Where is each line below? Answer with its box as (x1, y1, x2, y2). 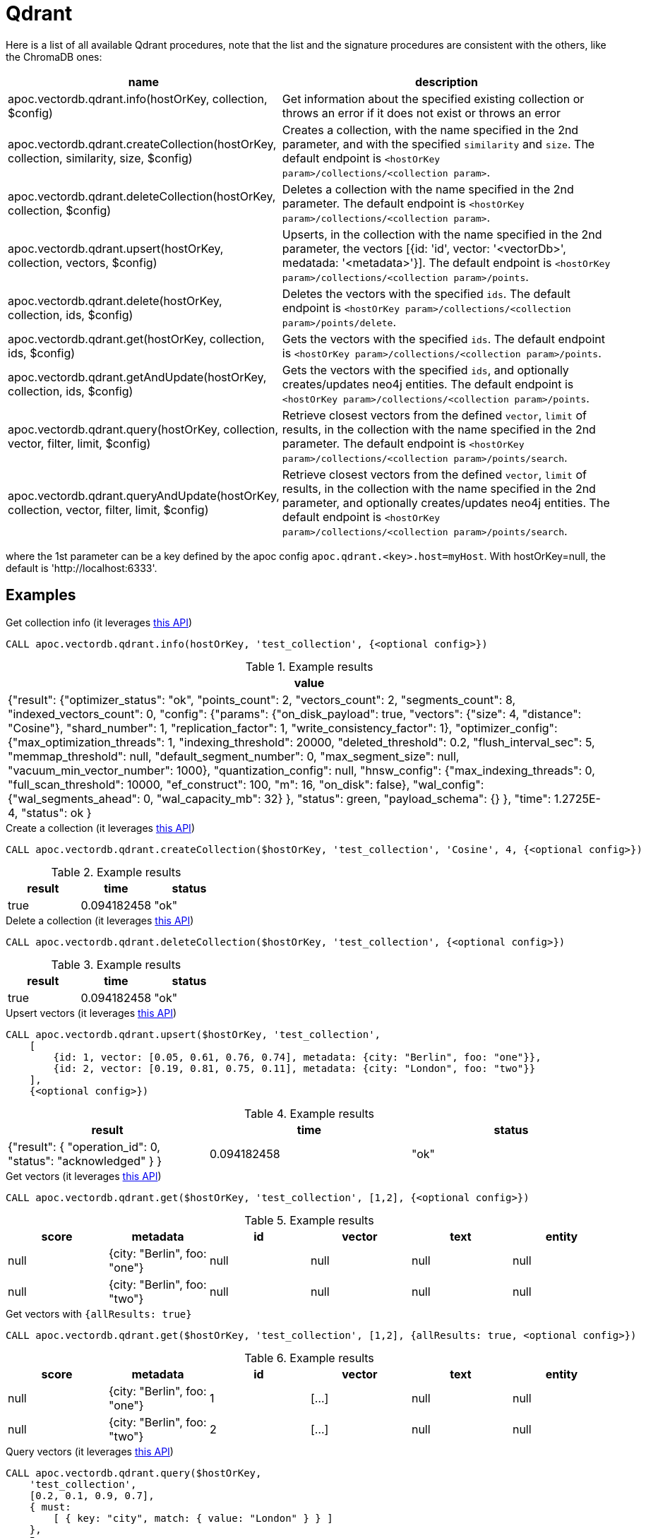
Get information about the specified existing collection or (282, 91, 585, 106)
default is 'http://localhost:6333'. (6, 561, 157, 574)
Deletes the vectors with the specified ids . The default (282, 286, 571, 301)
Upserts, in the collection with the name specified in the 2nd (282, 227, 602, 242)
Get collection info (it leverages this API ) (6, 616, 193, 628)
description (414, 74, 478, 89)
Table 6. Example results (244, 1350, 374, 1365)
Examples (6, 586, 76, 604)
